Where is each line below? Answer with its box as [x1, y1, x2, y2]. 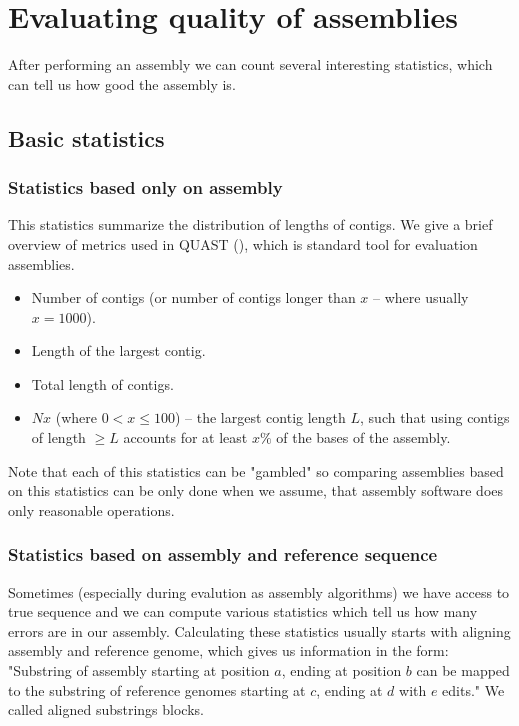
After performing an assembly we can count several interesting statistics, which [8, 54, 493, 75]
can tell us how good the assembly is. [8, 73, 236, 94]
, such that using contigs [360, 407, 510, 428]
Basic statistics [8, 122, 165, 153]
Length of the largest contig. [31, 340, 206, 361]
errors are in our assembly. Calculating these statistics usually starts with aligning [8, 620, 511, 641]
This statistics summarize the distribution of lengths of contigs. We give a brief [8, 214, 493, 235]
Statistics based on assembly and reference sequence [8, 542, 438, 567]
